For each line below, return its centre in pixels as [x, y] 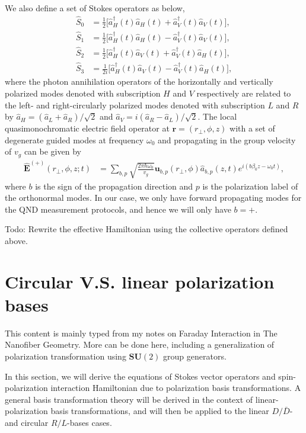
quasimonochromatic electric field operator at [87, 128]
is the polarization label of [250, 186]
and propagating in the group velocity [227, 139]
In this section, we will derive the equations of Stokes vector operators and [140, 376]
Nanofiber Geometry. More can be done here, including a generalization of [140, 344]
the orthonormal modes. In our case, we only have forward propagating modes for [153, 198]
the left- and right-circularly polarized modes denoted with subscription [135, 105]
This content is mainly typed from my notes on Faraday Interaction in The [141, 333]
